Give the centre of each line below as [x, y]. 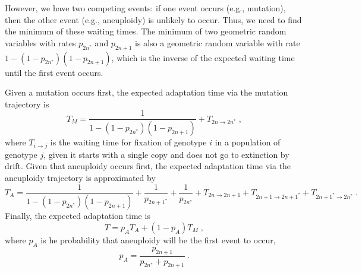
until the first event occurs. [54, 72]
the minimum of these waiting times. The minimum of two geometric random [146, 31]
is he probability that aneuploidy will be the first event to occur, [158, 240]
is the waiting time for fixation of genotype [128, 142]
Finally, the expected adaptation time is [78, 216]
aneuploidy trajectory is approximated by [80, 177]
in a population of [248, 142]
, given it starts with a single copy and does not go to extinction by [166, 154]
